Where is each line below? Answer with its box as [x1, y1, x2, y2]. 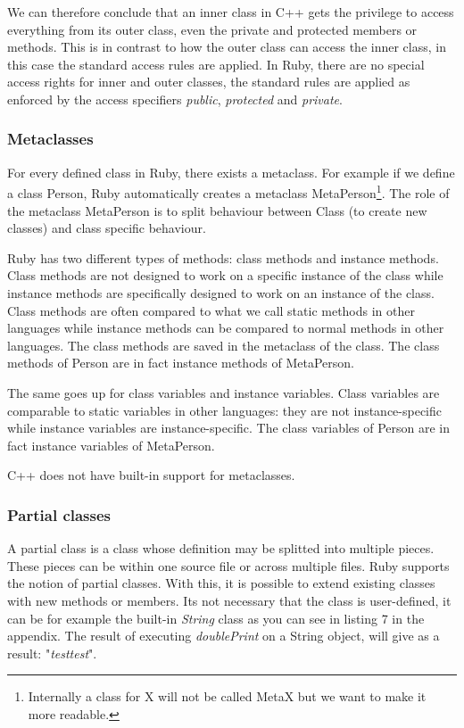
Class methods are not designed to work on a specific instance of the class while [7, 266, 443, 285]
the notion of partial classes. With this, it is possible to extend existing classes [7, 574, 435, 592]
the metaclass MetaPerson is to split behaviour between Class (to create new [7, 201, 427, 219]
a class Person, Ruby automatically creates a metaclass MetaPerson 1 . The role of [7, 181, 450, 203]
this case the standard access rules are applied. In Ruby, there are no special [7, 54, 425, 73]
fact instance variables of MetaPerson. [7, 435, 215, 454]
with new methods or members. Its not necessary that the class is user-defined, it [7, 591, 452, 609]
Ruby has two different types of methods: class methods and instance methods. [7, 248, 439, 267]
